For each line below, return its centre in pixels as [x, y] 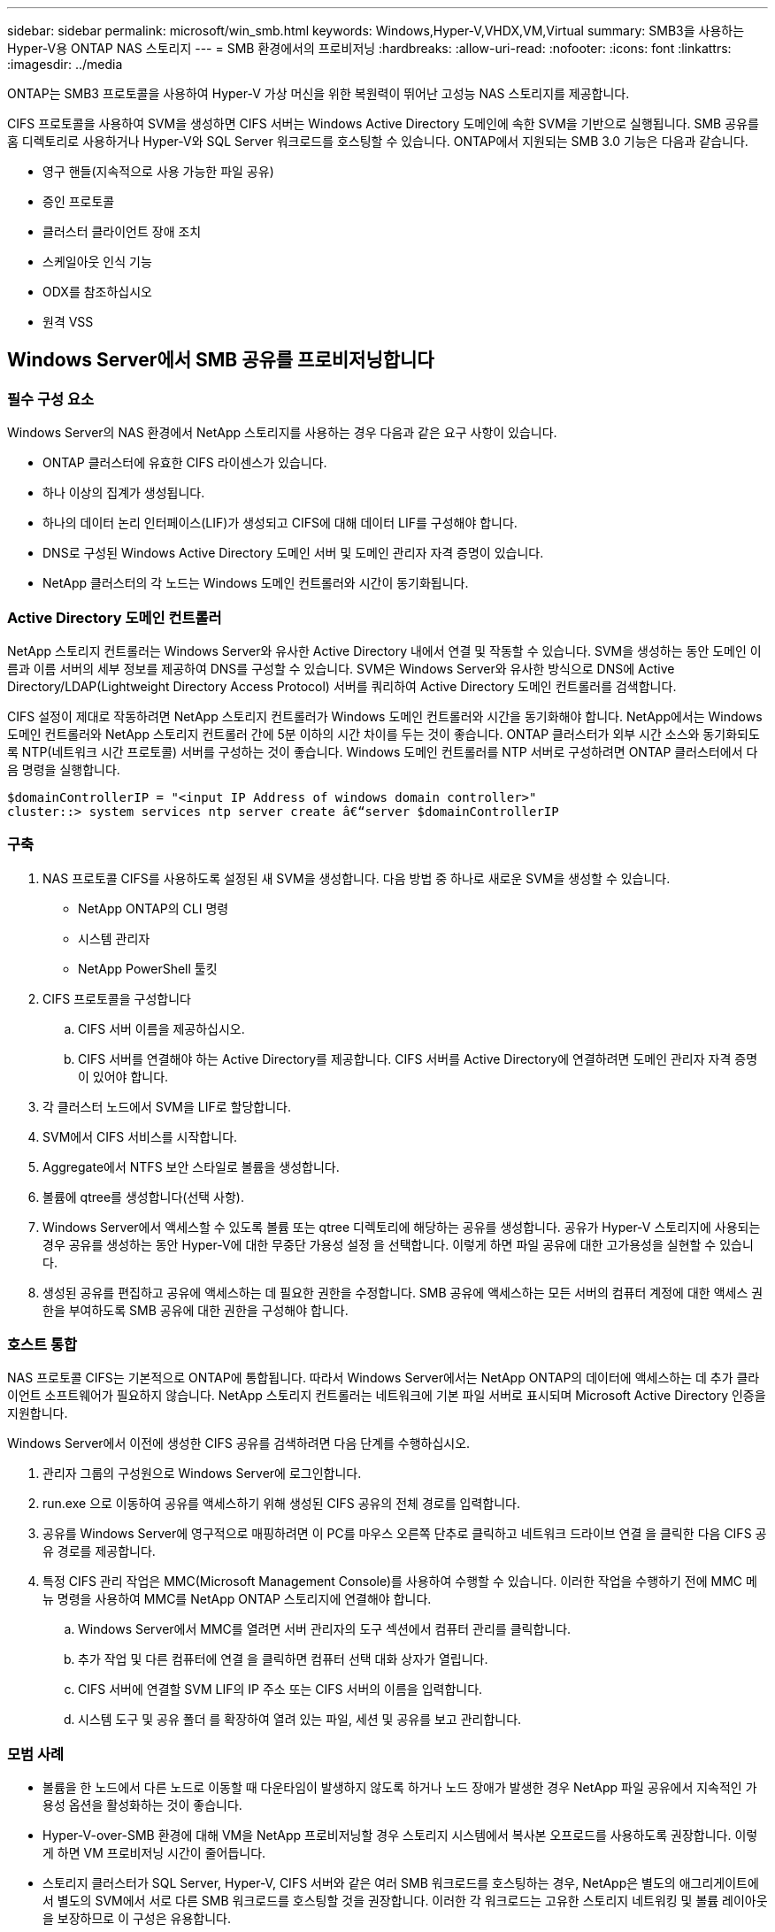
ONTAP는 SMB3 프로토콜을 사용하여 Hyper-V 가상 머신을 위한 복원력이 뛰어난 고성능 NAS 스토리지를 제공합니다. [318, 93]
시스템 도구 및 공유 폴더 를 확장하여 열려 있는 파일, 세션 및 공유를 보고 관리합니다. [300, 1720]
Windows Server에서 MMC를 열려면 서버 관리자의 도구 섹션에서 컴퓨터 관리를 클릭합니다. [325, 1629]
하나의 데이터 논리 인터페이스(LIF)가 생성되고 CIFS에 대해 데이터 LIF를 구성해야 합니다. [280, 523]
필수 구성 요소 [51, 399]
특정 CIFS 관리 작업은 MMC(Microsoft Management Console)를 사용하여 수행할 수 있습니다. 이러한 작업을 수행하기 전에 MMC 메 [400, 1582]
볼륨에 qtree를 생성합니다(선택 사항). [144, 1197]
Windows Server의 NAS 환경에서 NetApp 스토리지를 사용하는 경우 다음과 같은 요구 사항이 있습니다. [282, 433]
